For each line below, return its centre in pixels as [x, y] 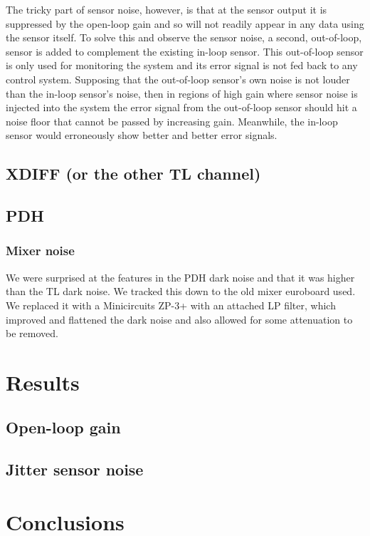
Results [43, 382]
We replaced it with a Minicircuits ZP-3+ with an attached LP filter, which [171, 305]
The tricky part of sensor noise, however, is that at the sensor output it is [166, 9]
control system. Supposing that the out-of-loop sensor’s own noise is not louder [178, 79]
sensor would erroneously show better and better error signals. [142, 135]
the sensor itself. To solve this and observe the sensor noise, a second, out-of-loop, [184, 37]
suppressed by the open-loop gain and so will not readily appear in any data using [185, 23]
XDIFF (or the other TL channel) [133, 174]
